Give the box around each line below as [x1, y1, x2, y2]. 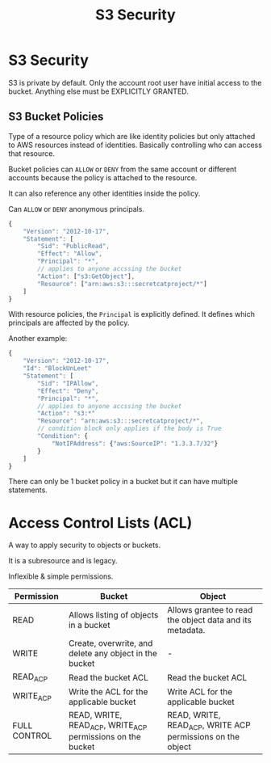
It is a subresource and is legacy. [8, 556, 119, 566]
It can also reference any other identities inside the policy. [8, 188, 201, 198]
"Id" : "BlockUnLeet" [23, 365, 92, 373]
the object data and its [167, 614, 252, 626]
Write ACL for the [167, 685, 232, 697]
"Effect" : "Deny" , [37, 386, 99, 395]
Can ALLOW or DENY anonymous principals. [8, 204, 145, 213]
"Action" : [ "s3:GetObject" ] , [37, 272, 135, 280]
